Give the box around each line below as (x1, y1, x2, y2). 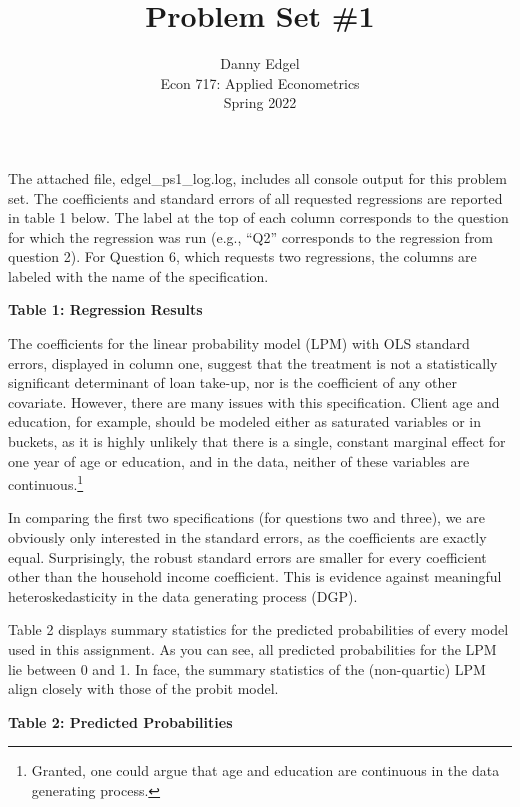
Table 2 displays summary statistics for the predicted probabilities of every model (8, 619, 509, 640)
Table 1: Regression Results (8, 299, 203, 320)
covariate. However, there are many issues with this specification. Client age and (8, 391, 500, 412)
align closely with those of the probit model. (8, 678, 279, 699)
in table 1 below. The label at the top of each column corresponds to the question (8, 207, 509, 228)
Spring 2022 (223, 92, 297, 113)
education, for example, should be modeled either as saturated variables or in (8, 411, 482, 432)
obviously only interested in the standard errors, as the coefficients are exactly (8, 527, 487, 548)
